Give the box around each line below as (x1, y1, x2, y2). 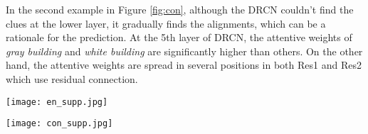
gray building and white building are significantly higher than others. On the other (6, 43, 363, 58)
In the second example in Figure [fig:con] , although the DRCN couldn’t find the (6, 2, 354, 16)
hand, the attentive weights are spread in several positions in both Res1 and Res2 (6, 57, 362, 72)
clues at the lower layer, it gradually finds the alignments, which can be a (6, 16, 326, 30)
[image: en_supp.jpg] (6, 96, 108, 107)
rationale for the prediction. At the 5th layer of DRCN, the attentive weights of (6, 30, 352, 45)
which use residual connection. (6, 71, 138, 86)
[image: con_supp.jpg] (6, 118, 113, 129)
